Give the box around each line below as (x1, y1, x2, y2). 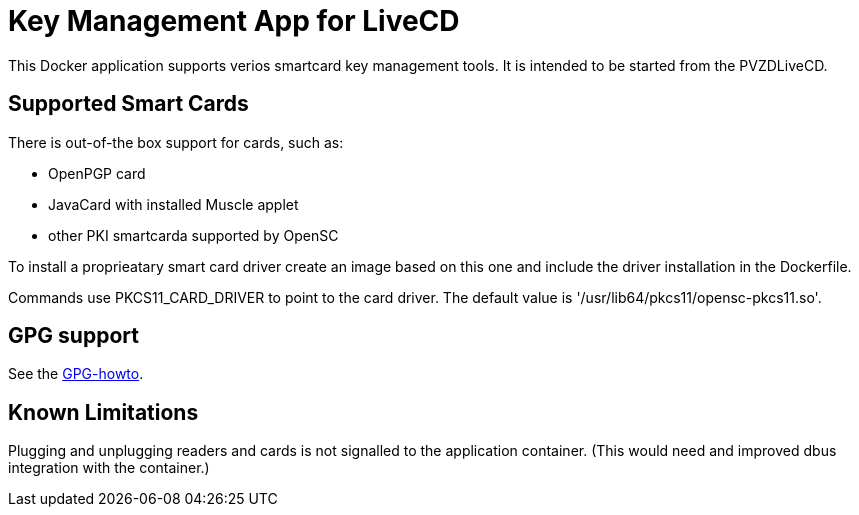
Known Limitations (8, 399, 199, 425)
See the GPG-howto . (8, 365, 144, 383)
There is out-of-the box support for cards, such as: (8, 133, 344, 151)
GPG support (8, 323, 139, 349)
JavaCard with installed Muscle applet (48, 195, 299, 213)
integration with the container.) (8, 459, 210, 477)
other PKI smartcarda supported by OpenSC (48, 226, 339, 244)
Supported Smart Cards (8, 91, 249, 117)
